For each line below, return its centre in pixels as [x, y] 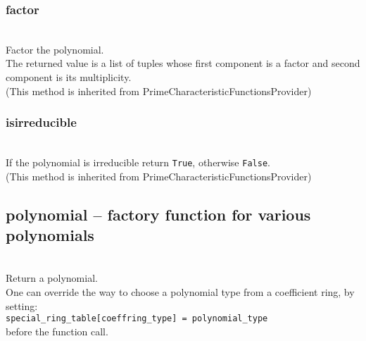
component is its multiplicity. [69, 77]
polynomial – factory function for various [158, 214]
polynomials [50, 235]
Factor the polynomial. [55, 49]
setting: [22, 305]
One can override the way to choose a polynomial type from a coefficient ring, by [180, 292]
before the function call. [57, 331]
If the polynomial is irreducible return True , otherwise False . [138, 162]
